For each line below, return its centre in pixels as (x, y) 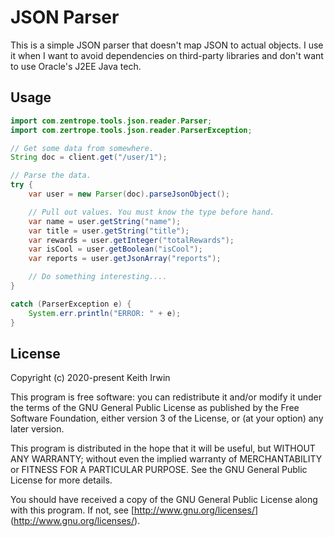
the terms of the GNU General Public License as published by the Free (155, 408)
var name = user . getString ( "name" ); (105, 221)
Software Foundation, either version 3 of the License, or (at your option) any (167, 418)
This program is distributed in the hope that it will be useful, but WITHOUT (163, 448)
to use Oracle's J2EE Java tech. (76, 66)
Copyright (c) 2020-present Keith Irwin (90, 378)
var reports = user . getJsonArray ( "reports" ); (125, 259)
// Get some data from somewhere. (82, 148)
